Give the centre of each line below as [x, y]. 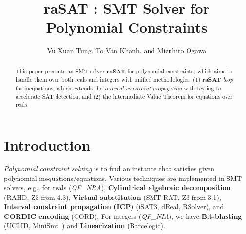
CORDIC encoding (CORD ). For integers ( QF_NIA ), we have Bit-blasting [123, 216]
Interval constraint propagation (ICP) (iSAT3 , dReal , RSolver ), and [114, 207]
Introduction [47, 145]
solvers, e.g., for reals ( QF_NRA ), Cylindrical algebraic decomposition [117, 188]
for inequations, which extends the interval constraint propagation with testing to [118, 88]
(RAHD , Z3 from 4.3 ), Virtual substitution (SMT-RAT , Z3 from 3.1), [113, 197]
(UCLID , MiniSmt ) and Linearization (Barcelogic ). [85, 225]
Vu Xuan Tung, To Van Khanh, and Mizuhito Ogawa [127, 50]
